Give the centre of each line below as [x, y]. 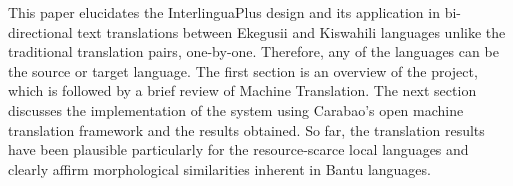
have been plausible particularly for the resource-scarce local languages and [238, 149]
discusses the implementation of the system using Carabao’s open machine [236, 109]
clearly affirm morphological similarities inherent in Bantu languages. [219, 168]
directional [40, 31]
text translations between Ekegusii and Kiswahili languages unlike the [291, 31]
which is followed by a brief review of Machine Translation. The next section [242, 90]
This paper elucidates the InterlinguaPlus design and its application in [224, 12]
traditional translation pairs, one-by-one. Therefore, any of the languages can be [253, 51]
